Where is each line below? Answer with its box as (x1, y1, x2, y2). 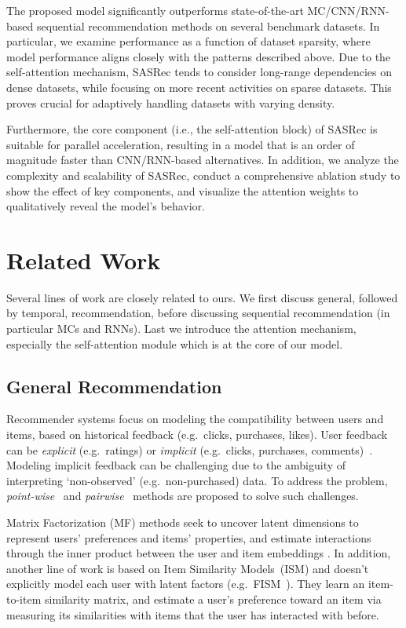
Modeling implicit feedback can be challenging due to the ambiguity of (6, 457, 346, 473)
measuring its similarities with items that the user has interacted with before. (6, 606, 379, 623)
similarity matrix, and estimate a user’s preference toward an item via (44, 590, 382, 607)
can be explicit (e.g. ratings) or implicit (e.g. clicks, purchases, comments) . (6, 441, 373, 458)
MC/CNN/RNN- (307, 2, 390, 18)
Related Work (6, 243, 161, 276)
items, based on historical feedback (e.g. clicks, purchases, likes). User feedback (6, 426, 388, 443)
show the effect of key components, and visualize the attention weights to (6, 182, 359, 199)
